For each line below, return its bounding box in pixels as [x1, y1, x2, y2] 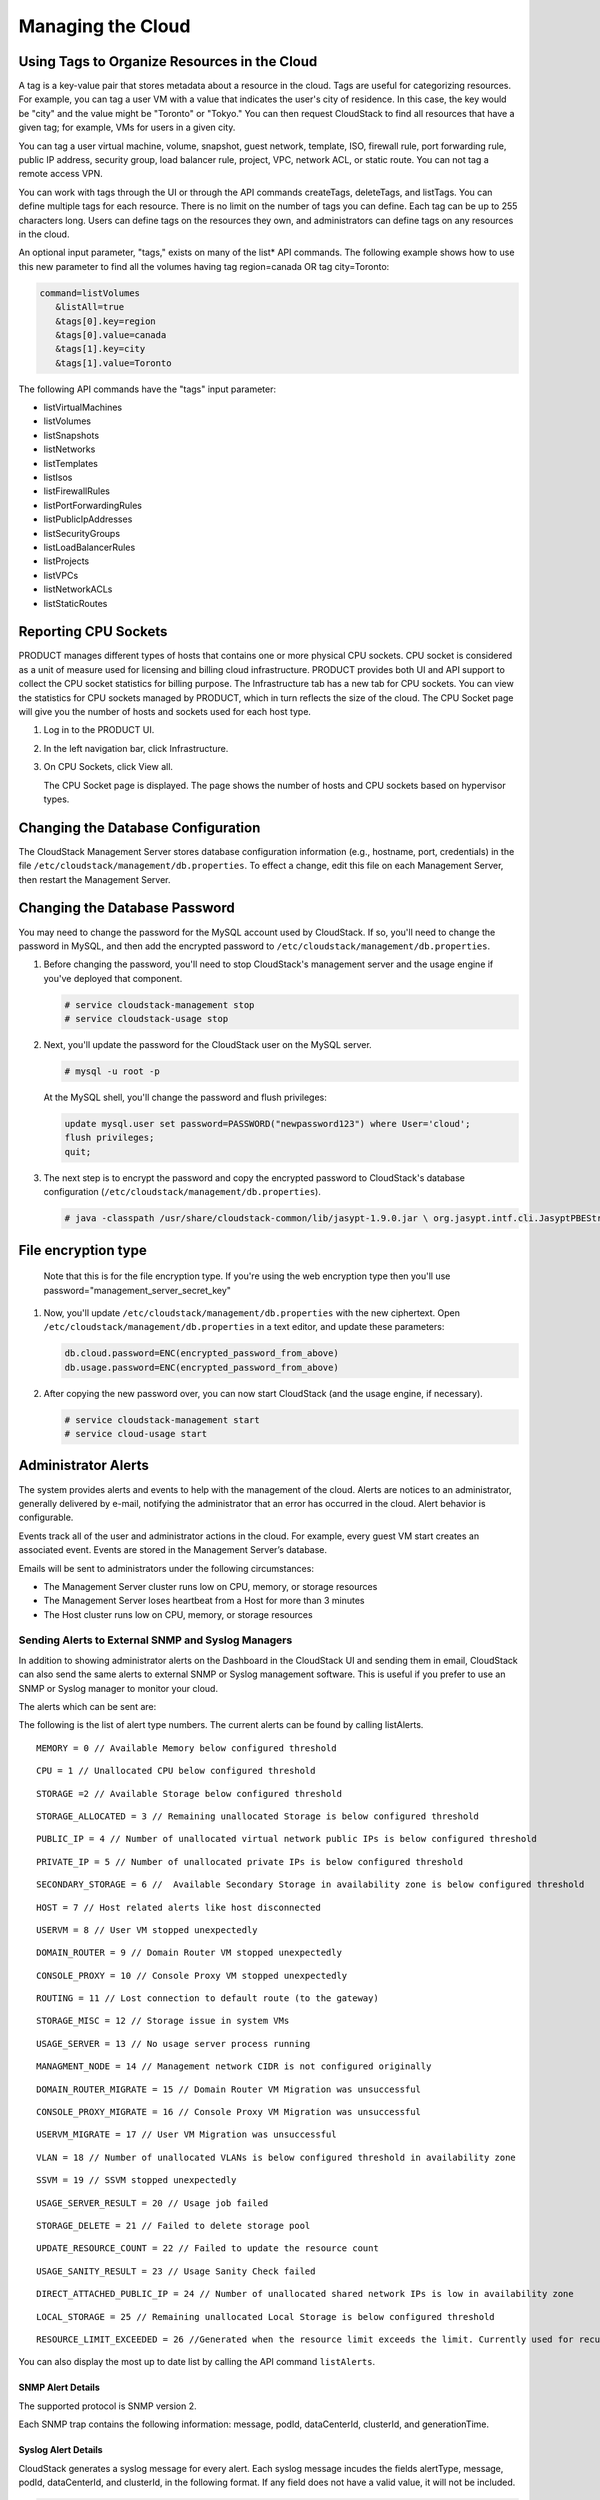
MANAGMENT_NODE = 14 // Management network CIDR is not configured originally [36, 2061, 432, 2072]
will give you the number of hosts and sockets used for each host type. [18, 706, 312, 717]
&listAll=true [55, 301, 125, 313]
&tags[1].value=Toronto [55, 357, 172, 369]
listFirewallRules [43, 485, 110, 497]
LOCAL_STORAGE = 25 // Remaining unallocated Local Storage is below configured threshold [36, 2311, 495, 2322]
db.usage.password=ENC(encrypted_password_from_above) [64, 1361, 339, 1373]
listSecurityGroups [43, 527, 120, 539]
